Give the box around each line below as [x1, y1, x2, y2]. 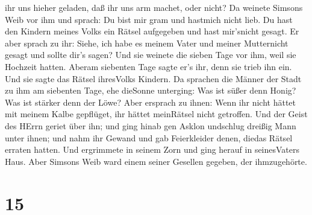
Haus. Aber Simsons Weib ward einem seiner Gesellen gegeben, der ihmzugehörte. [5, 155, 307, 167]
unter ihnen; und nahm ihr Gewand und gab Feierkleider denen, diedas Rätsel [5, 131, 293, 144]
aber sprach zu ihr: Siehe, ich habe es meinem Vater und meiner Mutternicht [5, 36, 289, 49]
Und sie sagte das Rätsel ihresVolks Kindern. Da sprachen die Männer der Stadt [5, 72, 302, 85]
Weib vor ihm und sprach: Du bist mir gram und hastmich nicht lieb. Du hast [5, 13, 293, 25]
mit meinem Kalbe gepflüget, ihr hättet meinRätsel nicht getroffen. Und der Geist [5, 107, 308, 120]
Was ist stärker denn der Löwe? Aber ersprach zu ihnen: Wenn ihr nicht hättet [5, 95, 296, 108]
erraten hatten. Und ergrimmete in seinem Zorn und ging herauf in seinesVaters [5, 143, 300, 156]
